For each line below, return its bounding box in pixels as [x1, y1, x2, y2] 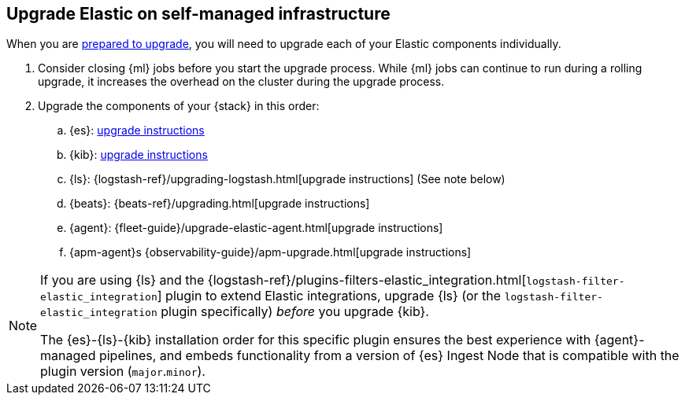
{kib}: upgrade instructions [69, 148, 208, 162]
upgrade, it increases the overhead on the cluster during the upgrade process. [38, 75, 445, 89]
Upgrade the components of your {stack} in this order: [38, 99, 320, 113]
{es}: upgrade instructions [69, 123, 205, 138]
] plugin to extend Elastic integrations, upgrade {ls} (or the [157, 288, 502, 304]
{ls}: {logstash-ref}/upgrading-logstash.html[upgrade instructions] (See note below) [69, 172, 505, 186]
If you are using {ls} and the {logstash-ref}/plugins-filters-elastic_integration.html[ [40, 272, 527, 289]
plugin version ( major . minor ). [40, 363, 205, 380]
